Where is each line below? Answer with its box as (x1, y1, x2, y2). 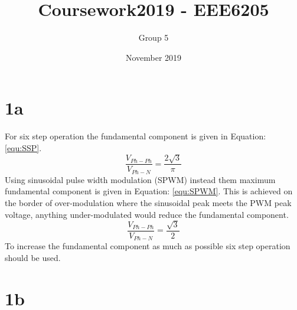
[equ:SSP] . (5, 141, 42, 154)
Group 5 (138, 31, 169, 44)
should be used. (5, 252, 61, 263)
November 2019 (125, 51, 182, 63)
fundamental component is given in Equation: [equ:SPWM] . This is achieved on (5, 185, 293, 197)
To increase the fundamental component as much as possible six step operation (5, 240, 291, 252)
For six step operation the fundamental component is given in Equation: (5, 130, 266, 142)
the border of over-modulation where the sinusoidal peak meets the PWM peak (5, 196, 292, 208)
